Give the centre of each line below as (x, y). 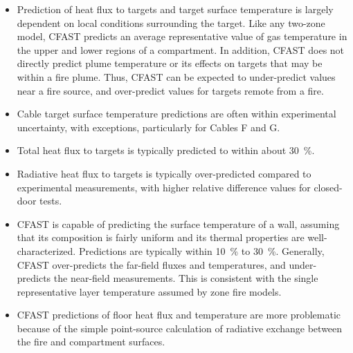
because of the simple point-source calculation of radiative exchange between (180, 328)
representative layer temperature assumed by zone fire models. (149, 291)
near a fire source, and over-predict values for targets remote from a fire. (170, 90)
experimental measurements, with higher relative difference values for (164, 187)
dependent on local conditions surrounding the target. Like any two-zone (171, 22)
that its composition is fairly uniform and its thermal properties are (161, 237)
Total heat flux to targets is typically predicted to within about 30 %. (166, 150)
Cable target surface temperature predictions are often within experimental (176, 114)
